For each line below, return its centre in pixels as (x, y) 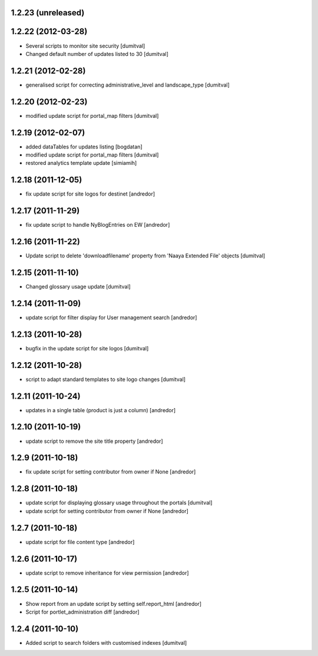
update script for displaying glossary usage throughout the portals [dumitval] (119, 503)
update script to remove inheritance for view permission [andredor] (107, 573)
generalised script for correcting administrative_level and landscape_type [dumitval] (127, 85)
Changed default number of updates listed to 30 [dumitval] (97, 54)
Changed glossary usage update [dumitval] (78, 287)
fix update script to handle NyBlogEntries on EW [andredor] (98, 225)
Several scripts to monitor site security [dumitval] (85, 46)
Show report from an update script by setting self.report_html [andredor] (114, 604)
